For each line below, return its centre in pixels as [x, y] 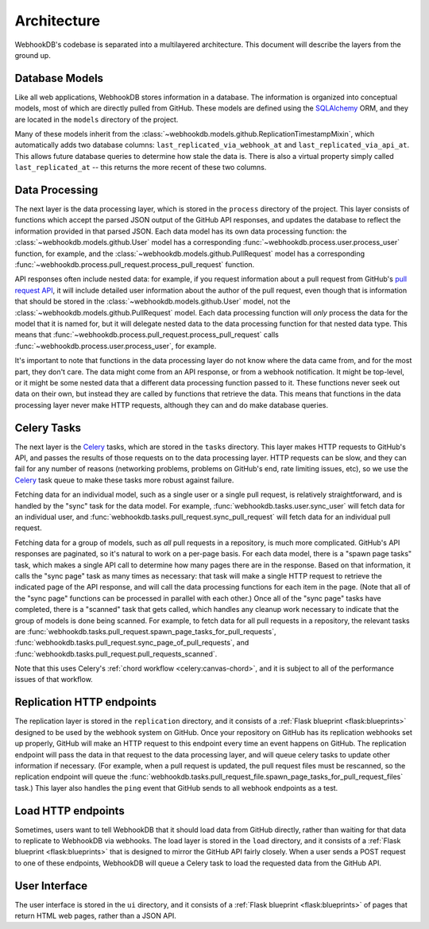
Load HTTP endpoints [70, 811]
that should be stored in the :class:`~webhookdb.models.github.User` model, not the [153, 301]
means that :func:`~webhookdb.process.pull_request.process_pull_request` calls [147, 335]
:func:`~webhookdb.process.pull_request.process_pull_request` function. [135, 265]
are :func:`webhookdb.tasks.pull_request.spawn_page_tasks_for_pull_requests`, [145, 631]
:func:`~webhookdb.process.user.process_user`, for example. [116, 346]
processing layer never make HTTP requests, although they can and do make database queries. [172, 405]
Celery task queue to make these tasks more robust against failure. [124, 480]
